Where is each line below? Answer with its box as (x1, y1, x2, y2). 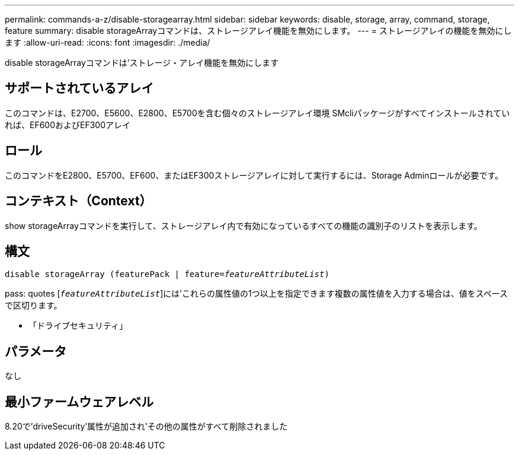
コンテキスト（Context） (5, 193, 152, 209)
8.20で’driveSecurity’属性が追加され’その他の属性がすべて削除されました (5, 421, 288, 432)
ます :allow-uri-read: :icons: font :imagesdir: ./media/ (5, 37, 210, 47)
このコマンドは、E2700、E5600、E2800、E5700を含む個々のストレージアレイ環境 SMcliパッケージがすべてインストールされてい (5, 107, 510, 118)
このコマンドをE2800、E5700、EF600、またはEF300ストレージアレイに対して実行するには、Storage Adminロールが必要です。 (5, 170, 504, 180)
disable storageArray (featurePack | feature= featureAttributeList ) (5, 269, 329, 279)
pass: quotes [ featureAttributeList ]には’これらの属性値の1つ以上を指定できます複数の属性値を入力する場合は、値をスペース (5, 288, 508, 299)
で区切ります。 (5, 300, 62, 311)
